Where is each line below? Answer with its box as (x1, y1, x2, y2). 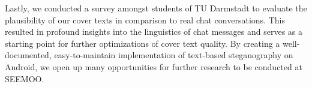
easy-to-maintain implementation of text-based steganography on (54, 49, 293, 61)
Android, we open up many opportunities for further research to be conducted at (5, 60, 302, 73)
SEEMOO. (5, 72, 44, 85)
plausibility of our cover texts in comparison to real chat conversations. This (5, 13, 285, 26)
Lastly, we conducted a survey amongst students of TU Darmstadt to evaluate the (5, 2, 307, 14)
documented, (5, 49, 52, 61)
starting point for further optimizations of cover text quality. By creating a (5, 37, 280, 49)
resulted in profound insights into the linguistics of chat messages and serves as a (5, 25, 302, 38)
